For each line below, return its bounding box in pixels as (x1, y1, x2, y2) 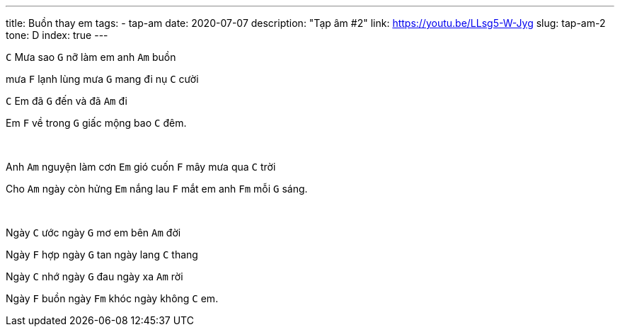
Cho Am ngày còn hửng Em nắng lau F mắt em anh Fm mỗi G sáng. (6, 183, 308, 195)
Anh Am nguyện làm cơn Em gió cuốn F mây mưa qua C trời (6, 161, 276, 173)
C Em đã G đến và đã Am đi (6, 95, 127, 107)
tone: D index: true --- (6, 29, 108, 41)
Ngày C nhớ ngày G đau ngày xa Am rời (6, 270, 183, 282)
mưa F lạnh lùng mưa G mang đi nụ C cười (6, 73, 199, 85)
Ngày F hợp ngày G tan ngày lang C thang (6, 248, 198, 261)
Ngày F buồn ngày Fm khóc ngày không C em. (6, 292, 219, 304)
